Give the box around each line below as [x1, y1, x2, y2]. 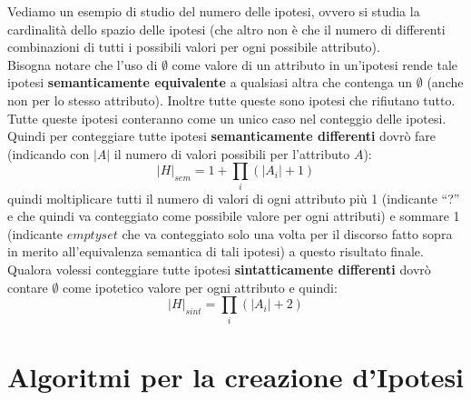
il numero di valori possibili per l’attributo [113, 144, 350, 163]
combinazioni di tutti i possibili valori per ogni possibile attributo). [7, 37, 380, 56]
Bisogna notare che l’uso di [7, 55, 158, 74]
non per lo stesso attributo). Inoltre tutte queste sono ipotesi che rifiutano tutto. [7, 90, 456, 109]
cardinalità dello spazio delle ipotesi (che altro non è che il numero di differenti [7, 19, 446, 38]
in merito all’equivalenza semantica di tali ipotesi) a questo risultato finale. [7, 242, 424, 261]
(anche [427, 73, 464, 92]
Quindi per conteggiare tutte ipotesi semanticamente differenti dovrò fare [7, 126, 437, 145]
